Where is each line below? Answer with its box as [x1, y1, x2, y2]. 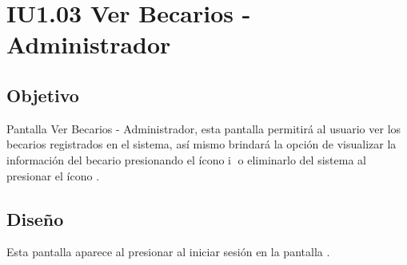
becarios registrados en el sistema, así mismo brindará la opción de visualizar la [6, 136, 397, 152]
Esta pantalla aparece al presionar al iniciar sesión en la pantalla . [6, 243, 330, 260]
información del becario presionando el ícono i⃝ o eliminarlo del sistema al [6, 151, 366, 168]
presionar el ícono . [6, 167, 100, 184]
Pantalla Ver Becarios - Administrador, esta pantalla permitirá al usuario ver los [6, 120, 401, 136]
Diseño [6, 206, 64, 231]
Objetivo [6, 82, 79, 107]
